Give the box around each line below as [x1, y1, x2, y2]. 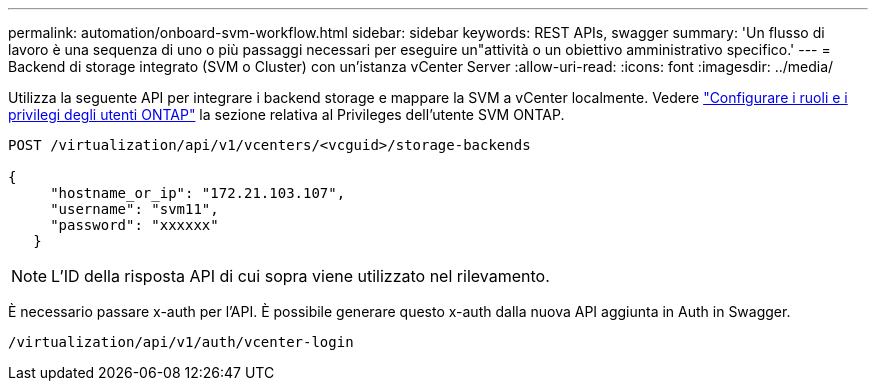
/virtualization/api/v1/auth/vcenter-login [8, 334, 354, 350]
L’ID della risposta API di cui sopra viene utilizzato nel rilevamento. [51, 266, 550, 286]
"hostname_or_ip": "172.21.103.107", [50, 185, 346, 201]
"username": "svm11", [50, 201, 219, 217]
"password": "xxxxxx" [50, 217, 219, 233]
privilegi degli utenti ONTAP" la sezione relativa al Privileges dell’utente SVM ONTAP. [8, 106, 565, 123]
